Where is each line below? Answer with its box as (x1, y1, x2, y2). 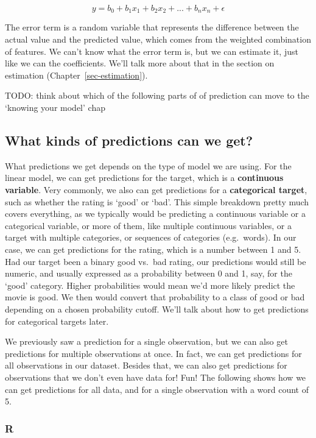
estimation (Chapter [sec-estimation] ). (5, 68, 148, 81)
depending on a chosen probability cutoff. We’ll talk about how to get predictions (5, 302, 309, 315)
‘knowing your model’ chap (5, 101, 105, 114)
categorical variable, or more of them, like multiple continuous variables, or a (5, 219, 292, 231)
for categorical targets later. (5, 314, 109, 327)
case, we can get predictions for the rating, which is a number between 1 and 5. (5, 242, 301, 255)
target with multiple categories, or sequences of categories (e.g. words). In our (5, 231, 297, 244)
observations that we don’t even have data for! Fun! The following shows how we (5, 370, 306, 383)
